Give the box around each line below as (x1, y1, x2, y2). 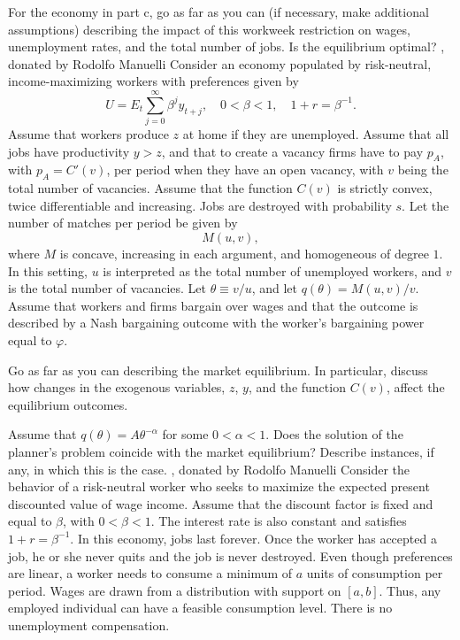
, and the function (248, 378, 346, 397)
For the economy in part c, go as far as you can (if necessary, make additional (8, 3, 429, 20)
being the (397, 160, 448, 179)
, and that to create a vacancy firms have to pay (161, 142, 424, 160)
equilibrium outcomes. (8, 395, 128, 413)
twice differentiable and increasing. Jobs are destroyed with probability (8, 196, 392, 214)
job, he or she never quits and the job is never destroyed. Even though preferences (8, 546, 453, 565)
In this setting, (8, 261, 88, 280)
